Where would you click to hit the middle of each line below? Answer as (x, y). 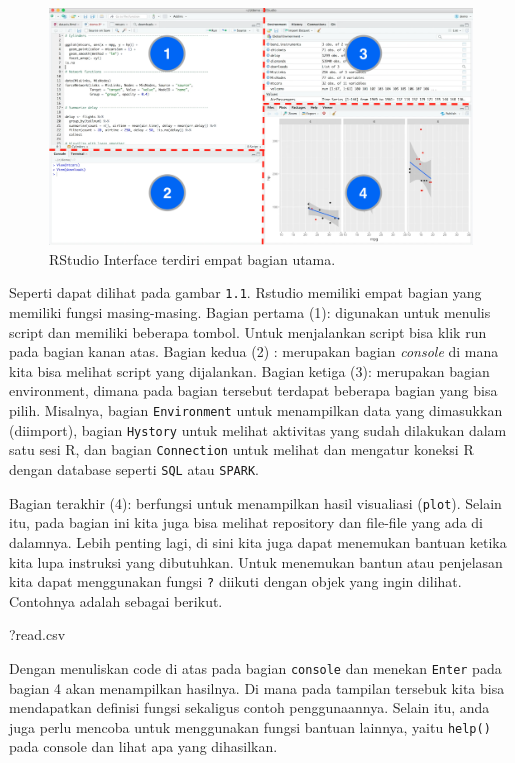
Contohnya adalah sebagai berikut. (116, 600)
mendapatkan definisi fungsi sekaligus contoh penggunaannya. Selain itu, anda (249, 707)
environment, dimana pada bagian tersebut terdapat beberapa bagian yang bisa (253, 390)
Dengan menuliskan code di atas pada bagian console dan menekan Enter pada (255, 667)
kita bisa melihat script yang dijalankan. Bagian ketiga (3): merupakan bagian (249, 370)
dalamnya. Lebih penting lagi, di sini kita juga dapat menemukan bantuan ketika (258, 541)
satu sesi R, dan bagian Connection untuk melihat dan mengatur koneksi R (241, 449)
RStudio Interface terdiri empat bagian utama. (192, 258)
